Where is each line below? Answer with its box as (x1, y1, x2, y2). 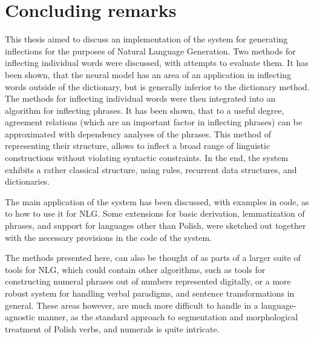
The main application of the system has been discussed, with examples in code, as (5, 195, 309, 208)
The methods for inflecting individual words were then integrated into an (5, 92, 276, 105)
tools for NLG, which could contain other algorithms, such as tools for (5, 263, 266, 275)
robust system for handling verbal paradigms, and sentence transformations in (5, 287, 295, 299)
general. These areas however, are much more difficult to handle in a (5, 298, 258, 311)
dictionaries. (5, 175, 50, 188)
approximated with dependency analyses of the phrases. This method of (5, 127, 271, 140)
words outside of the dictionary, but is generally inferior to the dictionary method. (5, 80, 310, 93)
